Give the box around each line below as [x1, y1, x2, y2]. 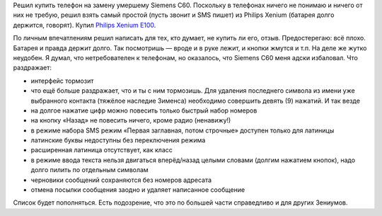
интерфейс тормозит [30, 76, 94, 85]
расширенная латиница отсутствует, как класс [30, 146, 173, 154]
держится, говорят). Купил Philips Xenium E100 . [13, 21, 156, 29]
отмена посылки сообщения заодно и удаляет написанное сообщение [30, 186, 245, 194]
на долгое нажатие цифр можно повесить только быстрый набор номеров [30, 106, 257, 115]
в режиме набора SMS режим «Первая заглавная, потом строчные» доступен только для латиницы [30, 126, 335, 135]
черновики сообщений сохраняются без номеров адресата [30, 176, 212, 184]
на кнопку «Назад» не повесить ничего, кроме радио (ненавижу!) [30, 116, 231, 125]
